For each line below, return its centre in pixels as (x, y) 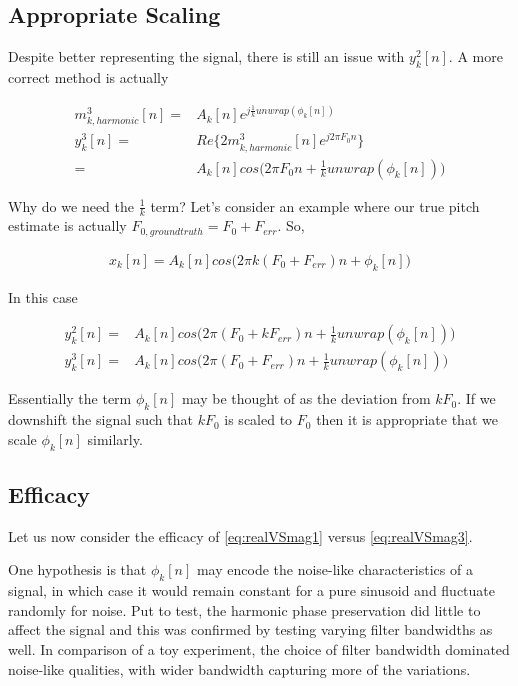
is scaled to (258, 419)
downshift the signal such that (100, 419)
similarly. (115, 438)
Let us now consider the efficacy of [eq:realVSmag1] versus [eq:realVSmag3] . (240, 535)
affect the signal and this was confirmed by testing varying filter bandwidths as (250, 629)
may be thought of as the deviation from (306, 398)
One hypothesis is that (77, 569)
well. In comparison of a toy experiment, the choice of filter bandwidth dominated (259, 648)
